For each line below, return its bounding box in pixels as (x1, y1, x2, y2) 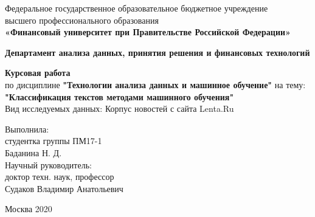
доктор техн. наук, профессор (5, 170, 114, 183)
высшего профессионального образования (5, 13, 159, 26)
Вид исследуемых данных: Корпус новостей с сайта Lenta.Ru (5, 102, 234, 115)
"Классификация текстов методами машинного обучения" (5, 90, 234, 103)
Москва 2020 (5, 202, 52, 215)
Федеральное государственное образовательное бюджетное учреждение (5, 2, 268, 14)
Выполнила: (5, 122, 49, 135)
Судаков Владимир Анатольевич (5, 182, 123, 195)
